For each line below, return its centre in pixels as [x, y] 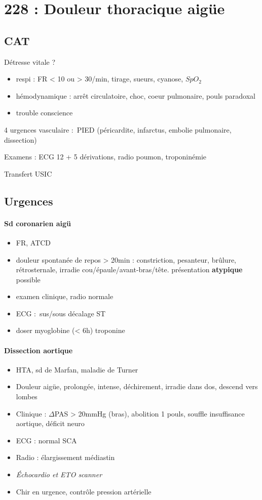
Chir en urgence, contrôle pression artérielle [84, 491]
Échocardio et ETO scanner [59, 474]
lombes [27, 397]
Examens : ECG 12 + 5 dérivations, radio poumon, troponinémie [105, 157]
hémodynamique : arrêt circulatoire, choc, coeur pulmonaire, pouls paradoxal [136, 95]
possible [28, 279]
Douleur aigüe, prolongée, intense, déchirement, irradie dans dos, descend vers [137, 386]
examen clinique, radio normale [65, 296]
